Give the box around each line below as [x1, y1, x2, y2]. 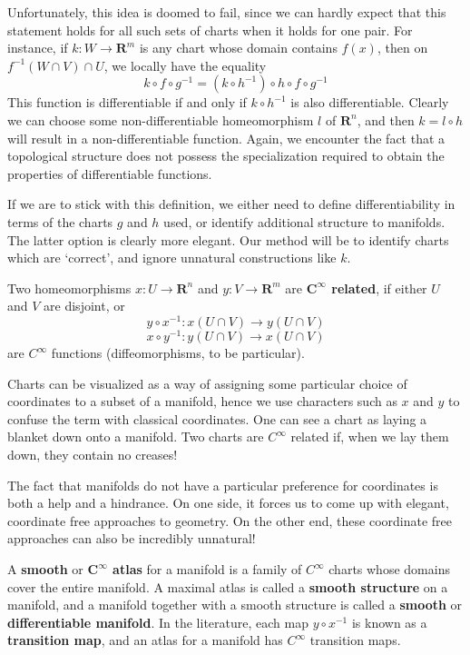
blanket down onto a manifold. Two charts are [7, 427, 264, 446]
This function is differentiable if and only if [7, 93, 247, 112]
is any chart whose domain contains [139, 38, 338, 57]
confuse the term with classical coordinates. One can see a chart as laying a [7, 409, 427, 428]
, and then [357, 110, 415, 129]
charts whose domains [328, 560, 450, 578]
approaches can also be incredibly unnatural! [7, 529, 256, 548]
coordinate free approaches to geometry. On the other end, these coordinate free [7, 511, 453, 530]
